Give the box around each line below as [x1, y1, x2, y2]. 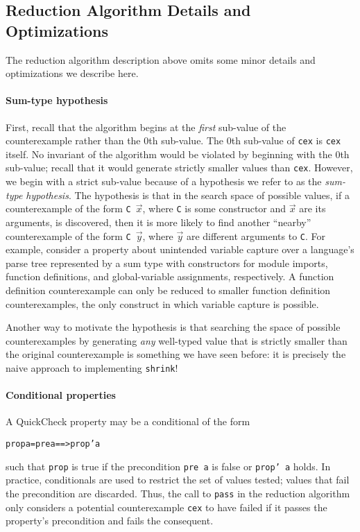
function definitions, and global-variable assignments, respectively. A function [6, 269, 334, 284]
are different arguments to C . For [186, 228, 326, 243]
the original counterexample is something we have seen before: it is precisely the [6, 347, 346, 361]
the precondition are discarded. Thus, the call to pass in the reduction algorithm [6, 486, 350, 500]
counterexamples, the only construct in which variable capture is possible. [6, 296, 319, 311]
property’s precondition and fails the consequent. [6, 513, 214, 528]
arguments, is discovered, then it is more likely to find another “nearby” [6, 214, 311, 229]
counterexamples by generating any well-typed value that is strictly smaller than [6, 333, 348, 347]
